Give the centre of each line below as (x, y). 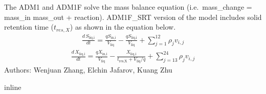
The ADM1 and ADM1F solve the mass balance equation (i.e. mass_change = (128, 7)
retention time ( (29, 27)
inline (13, 87)
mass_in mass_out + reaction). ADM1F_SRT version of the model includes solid (133, 17)
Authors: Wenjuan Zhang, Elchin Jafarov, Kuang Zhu (88, 70)
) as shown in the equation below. (123, 27)
